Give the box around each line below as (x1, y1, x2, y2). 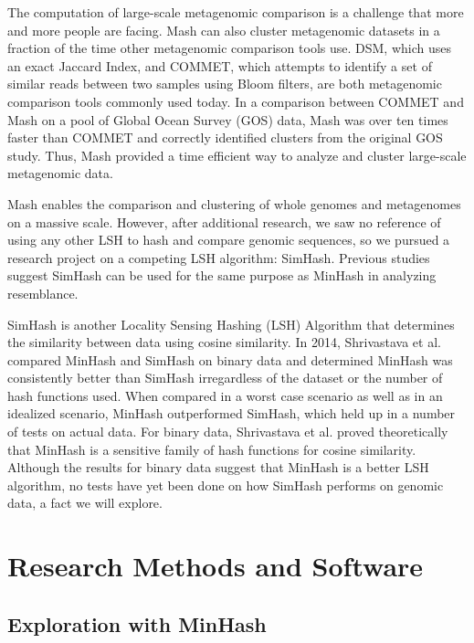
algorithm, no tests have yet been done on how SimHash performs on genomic (7, 475, 444, 494)
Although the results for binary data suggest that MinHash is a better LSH (7, 458, 429, 477)
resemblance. (7, 283, 79, 302)
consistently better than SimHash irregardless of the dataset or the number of (7, 368, 443, 387)
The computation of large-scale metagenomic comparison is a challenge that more (7, 3, 464, 21)
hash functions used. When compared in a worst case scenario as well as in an (7, 385, 443, 405)
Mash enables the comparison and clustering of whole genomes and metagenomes (7, 194, 461, 213)
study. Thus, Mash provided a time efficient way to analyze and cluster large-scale (7, 145, 467, 164)
